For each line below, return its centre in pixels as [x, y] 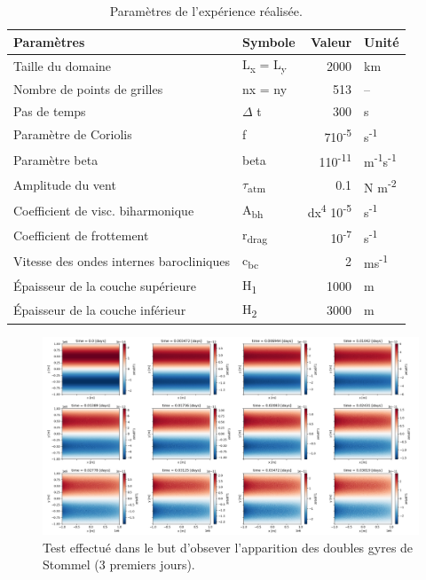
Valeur [331, 41]
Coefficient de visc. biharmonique [104, 210]
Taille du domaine [63, 65]
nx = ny [264, 88]
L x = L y [264, 66]
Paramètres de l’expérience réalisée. [206, 11]
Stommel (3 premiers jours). [119, 564]
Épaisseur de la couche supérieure [105, 285]
